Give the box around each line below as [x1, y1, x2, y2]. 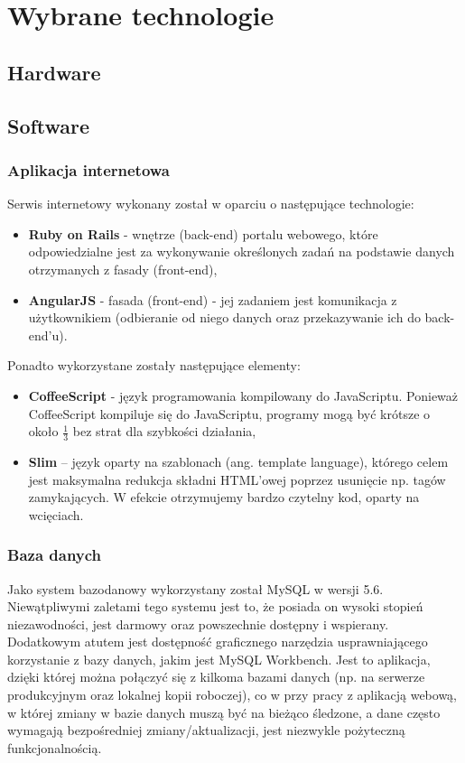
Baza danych [7, 544, 102, 566]
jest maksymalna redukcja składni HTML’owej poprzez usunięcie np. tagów [28, 470, 446, 489]
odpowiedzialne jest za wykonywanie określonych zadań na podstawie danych [28, 242, 455, 261]
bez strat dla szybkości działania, [72, 422, 256, 441]
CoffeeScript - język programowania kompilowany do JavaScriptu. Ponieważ [28, 386, 459, 405]
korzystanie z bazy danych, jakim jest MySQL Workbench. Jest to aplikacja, [7, 649, 431, 668]
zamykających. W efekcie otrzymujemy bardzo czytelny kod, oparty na [28, 488, 420, 507]
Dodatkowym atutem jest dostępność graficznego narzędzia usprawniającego [7, 632, 428, 651]
